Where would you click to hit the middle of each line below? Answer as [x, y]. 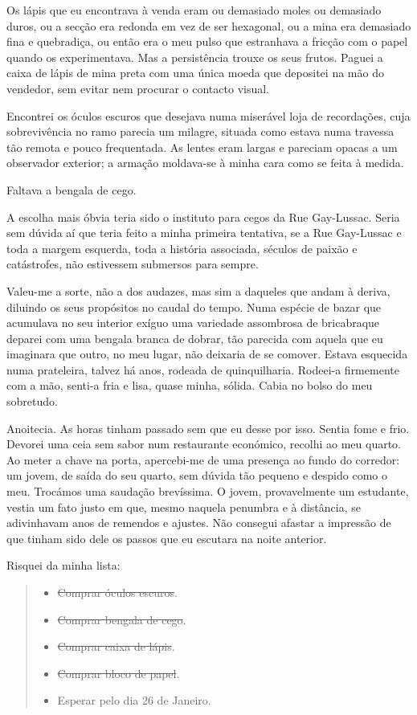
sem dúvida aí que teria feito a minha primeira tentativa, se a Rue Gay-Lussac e [204, 233]
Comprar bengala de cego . [122, 619]
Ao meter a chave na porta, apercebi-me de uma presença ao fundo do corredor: [203, 459]
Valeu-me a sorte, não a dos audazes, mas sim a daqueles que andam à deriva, [198, 290]
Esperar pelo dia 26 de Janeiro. [134, 700]
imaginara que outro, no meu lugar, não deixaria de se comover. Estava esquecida [207, 354]
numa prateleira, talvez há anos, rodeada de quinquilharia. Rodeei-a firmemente [203, 369]
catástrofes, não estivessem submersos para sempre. [133, 264]
